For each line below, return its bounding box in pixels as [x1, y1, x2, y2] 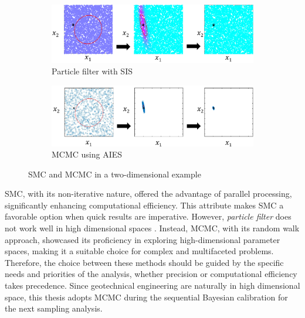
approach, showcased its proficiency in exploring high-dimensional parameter [5, 233, 280, 245]
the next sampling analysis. [5, 302, 103, 314]
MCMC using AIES [52, 148, 123, 160]
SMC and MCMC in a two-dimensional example [28, 167, 201, 180]
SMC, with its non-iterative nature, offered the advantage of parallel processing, [5, 187, 292, 200]
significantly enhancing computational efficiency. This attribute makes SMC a [5, 199, 284, 211]
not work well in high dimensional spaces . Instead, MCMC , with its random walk [5, 222, 300, 234]
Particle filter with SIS [52, 65, 133, 77]
